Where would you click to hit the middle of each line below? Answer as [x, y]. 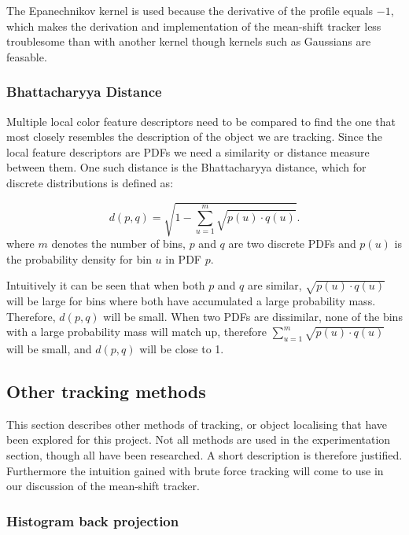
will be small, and [49, 349]
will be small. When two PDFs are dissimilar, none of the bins [253, 316]
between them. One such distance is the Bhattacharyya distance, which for [186, 167]
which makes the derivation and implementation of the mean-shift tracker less [194, 26]
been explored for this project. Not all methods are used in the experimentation [199, 439]
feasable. [27, 56]
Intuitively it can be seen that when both [106, 285]
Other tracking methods [106, 391]
